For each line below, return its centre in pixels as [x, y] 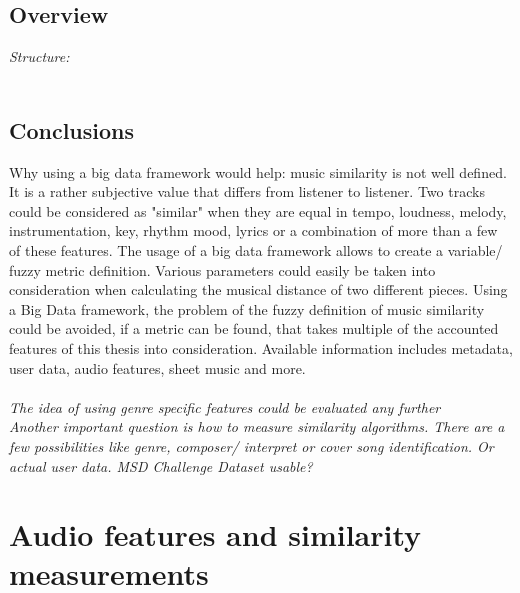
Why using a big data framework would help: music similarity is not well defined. [258, 171]
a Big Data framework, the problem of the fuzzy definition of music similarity [247, 308]
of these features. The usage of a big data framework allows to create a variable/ [256, 249]
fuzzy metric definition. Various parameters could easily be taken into [222, 269]
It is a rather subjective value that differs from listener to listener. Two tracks [247, 191]
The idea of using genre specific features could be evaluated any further [225, 406]
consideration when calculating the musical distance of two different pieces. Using [258, 289]
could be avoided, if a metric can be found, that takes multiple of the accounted [254, 328]
